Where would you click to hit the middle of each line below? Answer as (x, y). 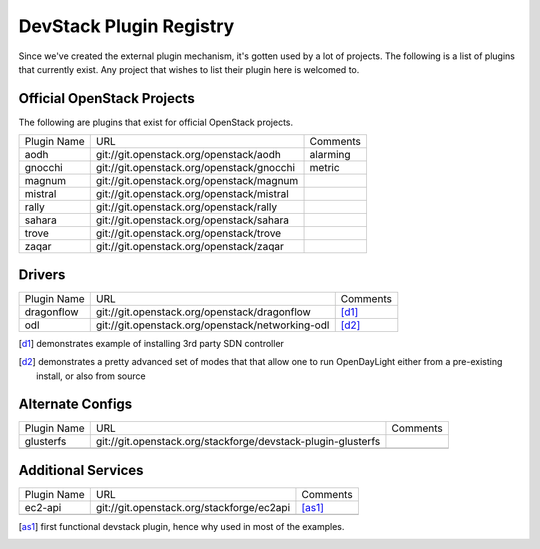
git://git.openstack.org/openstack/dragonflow (203, 312)
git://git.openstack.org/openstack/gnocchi (195, 168)
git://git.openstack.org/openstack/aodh (188, 155)
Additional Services (81, 470)
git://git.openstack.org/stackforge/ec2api (193, 507)
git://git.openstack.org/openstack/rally (186, 207)
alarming (330, 155)
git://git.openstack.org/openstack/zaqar (189, 247)
